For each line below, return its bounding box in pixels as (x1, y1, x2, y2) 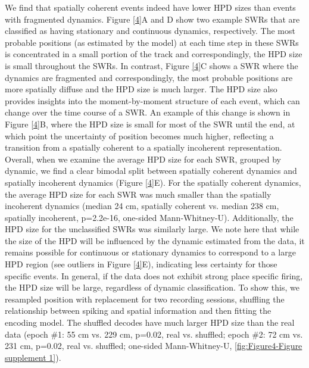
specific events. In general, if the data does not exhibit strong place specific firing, (5, 269, 303, 282)
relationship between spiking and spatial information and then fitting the (5, 304, 271, 317)
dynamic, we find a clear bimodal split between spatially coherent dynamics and (5, 164, 297, 177)
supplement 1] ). (5, 351, 61, 363)
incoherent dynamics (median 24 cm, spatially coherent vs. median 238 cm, (5, 199, 279, 212)
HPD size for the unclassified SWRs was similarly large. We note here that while (5, 223, 299, 235)
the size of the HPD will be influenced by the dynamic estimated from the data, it (5, 234, 305, 247)
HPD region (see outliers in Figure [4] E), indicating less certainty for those (5, 258, 277, 270)
